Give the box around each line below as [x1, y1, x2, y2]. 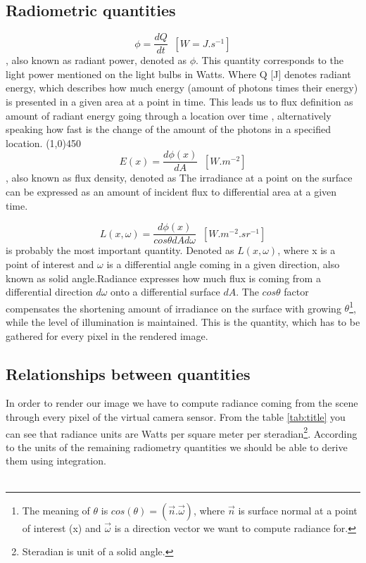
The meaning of [22, 502, 90, 517]
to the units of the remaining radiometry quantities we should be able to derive [6, 439, 348, 454]
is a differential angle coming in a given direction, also [106, 256, 340, 271]
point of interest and [6, 256, 94, 271]
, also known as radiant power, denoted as [6, 53, 187, 68]
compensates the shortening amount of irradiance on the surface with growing [6, 301, 341, 315]
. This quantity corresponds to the [196, 53, 343, 68]
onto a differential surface [111, 284, 220, 299]
